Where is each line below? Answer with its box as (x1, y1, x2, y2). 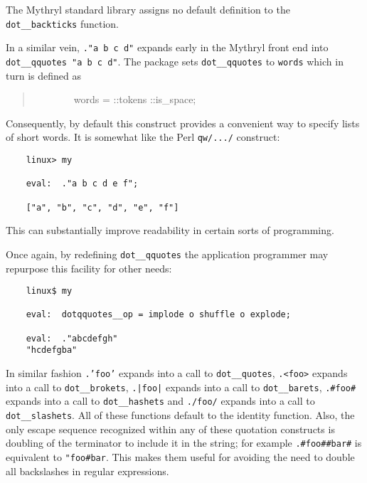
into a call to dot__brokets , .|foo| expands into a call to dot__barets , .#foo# (6, 379, 356, 394)
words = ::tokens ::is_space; (73, 92, 196, 107)
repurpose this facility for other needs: (6, 260, 172, 275)
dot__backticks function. (6, 16, 119, 31)
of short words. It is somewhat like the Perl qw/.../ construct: (6, 129, 280, 144)
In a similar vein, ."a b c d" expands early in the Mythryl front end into (6, 40, 329, 55)
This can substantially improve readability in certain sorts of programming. (6, 223, 334, 238)
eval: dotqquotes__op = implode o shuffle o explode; (26, 309, 291, 320)
